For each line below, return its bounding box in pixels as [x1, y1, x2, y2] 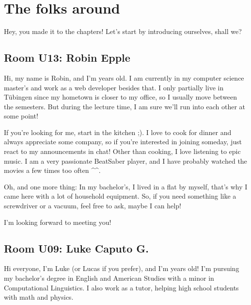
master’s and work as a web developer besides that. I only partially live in [4, 82, 224, 92]
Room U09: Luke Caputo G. [4, 240, 149, 255]
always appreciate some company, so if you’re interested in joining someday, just [4, 136, 242, 147]
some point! [4, 111, 38, 121]
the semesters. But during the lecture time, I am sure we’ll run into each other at [4, 101, 246, 111]
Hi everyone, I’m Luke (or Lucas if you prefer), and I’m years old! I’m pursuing [4, 263, 239, 273]
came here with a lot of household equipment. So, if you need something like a [4, 191, 236, 201]
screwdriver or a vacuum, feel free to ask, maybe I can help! [4, 201, 181, 211]
